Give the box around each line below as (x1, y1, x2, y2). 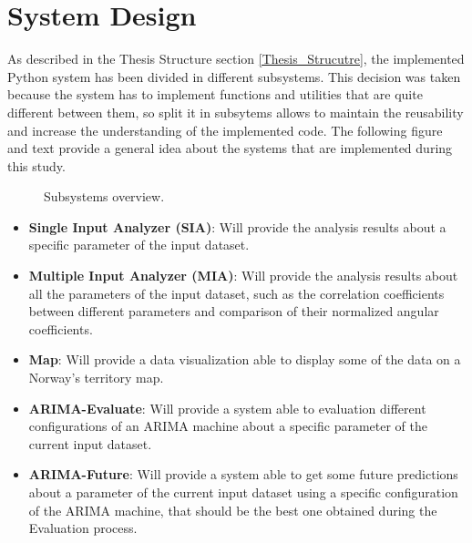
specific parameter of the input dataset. (28, 235, 250, 254)
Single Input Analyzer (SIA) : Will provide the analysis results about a (28, 217, 446, 236)
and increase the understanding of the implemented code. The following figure (7, 120, 443, 139)
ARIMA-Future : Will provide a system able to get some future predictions (28, 465, 458, 484)
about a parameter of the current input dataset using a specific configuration (28, 483, 458, 501)
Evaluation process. (28, 518, 138, 538)
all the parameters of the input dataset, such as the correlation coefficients (28, 283, 445, 302)
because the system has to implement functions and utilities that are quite (7, 85, 423, 104)
